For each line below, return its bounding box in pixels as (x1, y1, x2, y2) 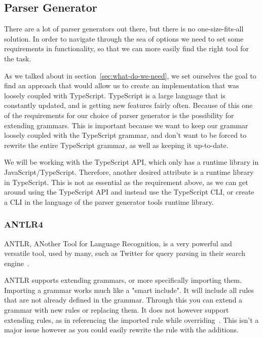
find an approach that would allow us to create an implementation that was (4, 80, 239, 91)
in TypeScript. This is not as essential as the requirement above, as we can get (4, 176, 248, 187)
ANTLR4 (4, 218, 43, 231)
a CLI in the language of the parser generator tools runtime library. (4, 196, 214, 207)
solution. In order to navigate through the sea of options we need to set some (4, 33, 244, 44)
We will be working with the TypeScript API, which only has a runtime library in (4, 157, 259, 167)
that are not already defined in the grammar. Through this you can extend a (4, 294, 243, 305)
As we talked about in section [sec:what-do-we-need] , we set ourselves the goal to (4, 70, 256, 81)
